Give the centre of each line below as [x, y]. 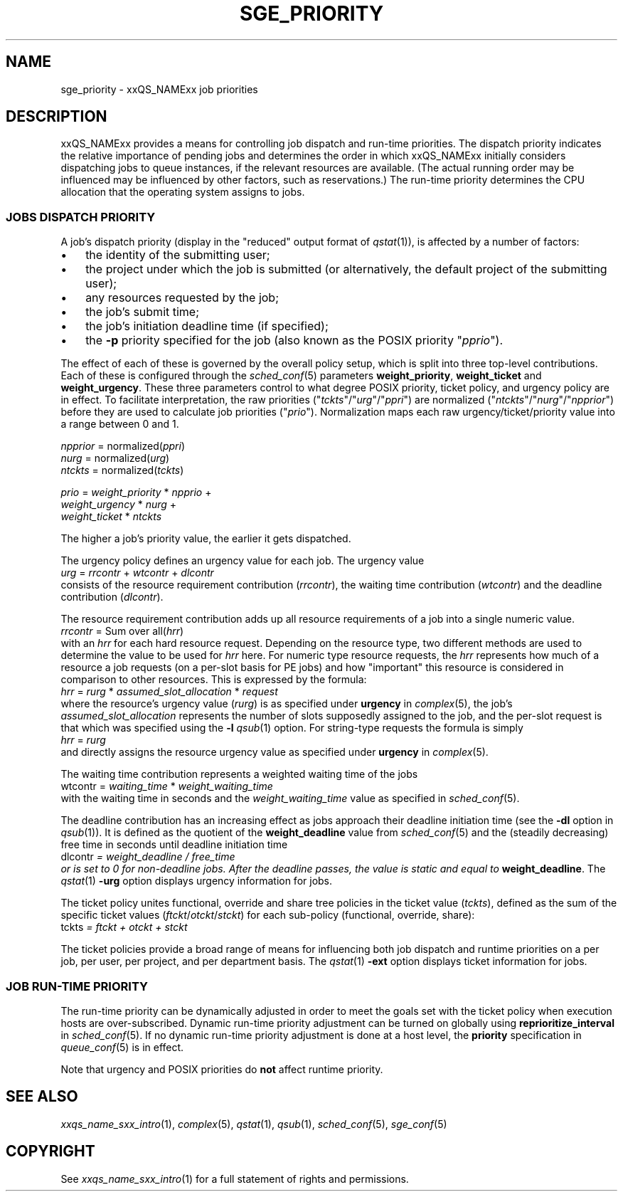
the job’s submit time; [143, 312]
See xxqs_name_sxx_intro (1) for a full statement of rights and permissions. [235, 1178]
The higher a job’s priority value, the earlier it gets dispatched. [206, 539]
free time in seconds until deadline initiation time [174, 845]
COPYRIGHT [50, 1151]
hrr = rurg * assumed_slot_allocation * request [169, 692]
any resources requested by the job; [182, 298]
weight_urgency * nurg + [119, 505]
